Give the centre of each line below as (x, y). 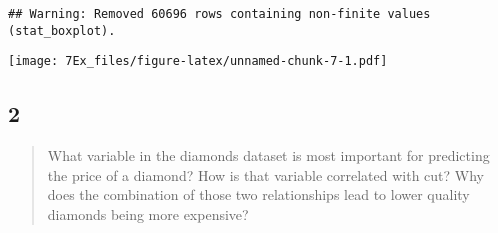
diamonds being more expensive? (148, 213)
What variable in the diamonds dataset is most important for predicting (268, 155)
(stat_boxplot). (62, 30)
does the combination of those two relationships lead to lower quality (258, 194)
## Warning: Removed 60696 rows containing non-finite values (219, 14)
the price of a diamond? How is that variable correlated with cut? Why (265, 174)
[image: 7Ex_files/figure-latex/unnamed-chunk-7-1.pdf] (198, 61)
